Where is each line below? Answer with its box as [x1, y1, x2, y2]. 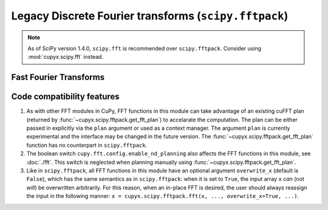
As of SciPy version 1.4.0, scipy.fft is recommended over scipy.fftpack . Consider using [27, 44, 261, 52]
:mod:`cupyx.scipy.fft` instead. [27, 53, 103, 61]
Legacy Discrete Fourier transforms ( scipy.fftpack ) [11, 9, 289, 22]
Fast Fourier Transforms [11, 72, 105, 83]
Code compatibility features [11, 92, 120, 102]
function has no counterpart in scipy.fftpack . [26, 141, 148, 149]
